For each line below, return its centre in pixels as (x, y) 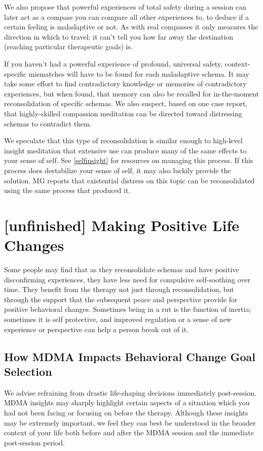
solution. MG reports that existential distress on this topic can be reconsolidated (129, 180)
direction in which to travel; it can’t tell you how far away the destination (119, 36)
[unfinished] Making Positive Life (122, 225)
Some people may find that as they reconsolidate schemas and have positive (122, 269)
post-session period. (34, 442)
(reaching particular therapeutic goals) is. (68, 46)
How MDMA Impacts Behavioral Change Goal (130, 356)
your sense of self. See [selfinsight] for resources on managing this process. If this (129, 160)
